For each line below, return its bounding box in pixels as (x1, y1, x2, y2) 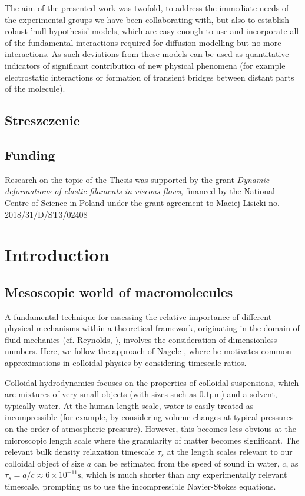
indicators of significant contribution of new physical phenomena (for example (5, 59, 286, 71)
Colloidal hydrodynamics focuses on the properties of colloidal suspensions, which (5, 376, 299, 388)
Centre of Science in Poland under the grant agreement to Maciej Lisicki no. (5, 196, 280, 208)
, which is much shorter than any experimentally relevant (81, 468, 287, 481)
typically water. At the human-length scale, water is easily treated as (5, 399, 254, 411)
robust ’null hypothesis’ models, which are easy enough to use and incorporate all (5, 25, 299, 37)
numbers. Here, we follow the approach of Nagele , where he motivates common (5, 345, 291, 357)
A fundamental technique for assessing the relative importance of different (5, 310, 272, 322)
